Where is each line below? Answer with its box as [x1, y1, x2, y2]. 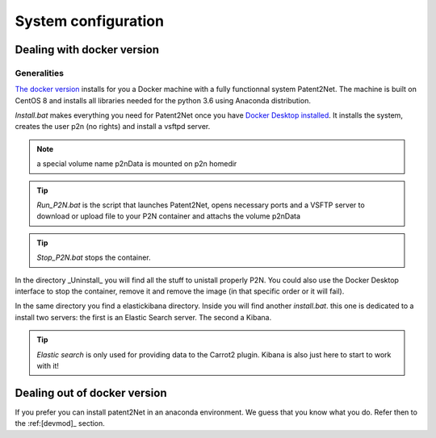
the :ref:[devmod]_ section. [15, 419, 105, 428]
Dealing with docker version [15, 43, 159, 56]
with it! [36, 361, 60, 370]
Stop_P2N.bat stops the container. [36, 252, 151, 262]
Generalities [15, 67, 65, 78]
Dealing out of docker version [15, 386, 167, 399]
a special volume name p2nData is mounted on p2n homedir [36, 159, 237, 169]
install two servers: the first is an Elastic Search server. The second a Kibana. [15, 312, 272, 322]
